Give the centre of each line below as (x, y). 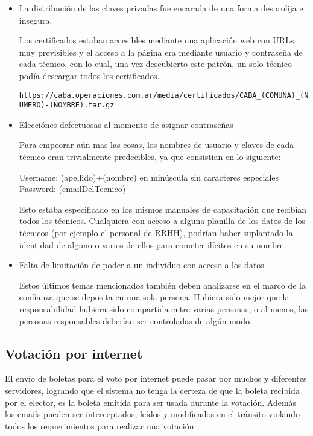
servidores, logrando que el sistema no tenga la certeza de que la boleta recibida (152, 390)
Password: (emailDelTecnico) (72, 189)
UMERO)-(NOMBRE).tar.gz (67, 105)
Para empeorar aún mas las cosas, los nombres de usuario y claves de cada (156, 145)
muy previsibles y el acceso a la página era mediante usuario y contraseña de (161, 52)
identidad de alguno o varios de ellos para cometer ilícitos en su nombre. (153, 244)
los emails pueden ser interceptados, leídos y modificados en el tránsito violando (153, 414)
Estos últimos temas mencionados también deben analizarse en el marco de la (162, 285)
